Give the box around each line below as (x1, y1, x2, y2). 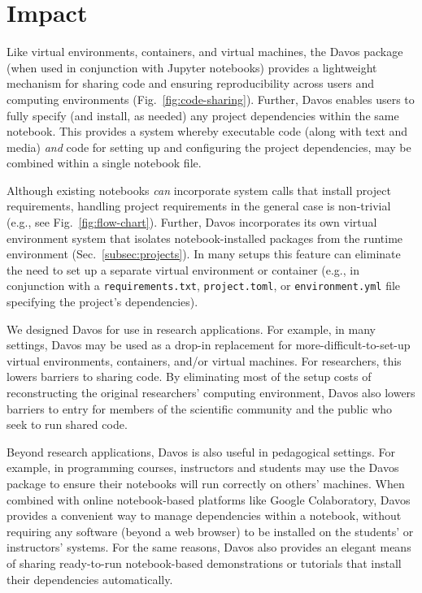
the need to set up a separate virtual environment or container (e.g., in (7, 261, 359, 278)
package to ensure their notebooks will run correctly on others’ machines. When (7, 475, 405, 492)
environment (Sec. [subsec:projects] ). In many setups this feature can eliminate (7, 245, 401, 262)
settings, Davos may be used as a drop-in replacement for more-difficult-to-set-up (7, 336, 411, 353)
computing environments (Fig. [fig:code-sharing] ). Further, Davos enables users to (7, 90, 415, 107)
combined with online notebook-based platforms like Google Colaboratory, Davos (7, 491, 411, 508)
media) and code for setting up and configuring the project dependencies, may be (7, 138, 411, 155)
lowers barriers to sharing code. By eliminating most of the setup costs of (7, 368, 372, 385)
